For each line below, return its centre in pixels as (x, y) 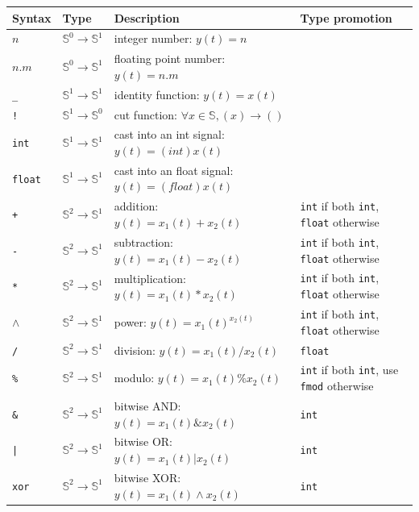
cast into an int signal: (169, 134)
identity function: (157, 94)
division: (135, 350)
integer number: (153, 38)
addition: (136, 206)
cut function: (145, 114)
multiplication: (150, 278)
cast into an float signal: (174, 170)
